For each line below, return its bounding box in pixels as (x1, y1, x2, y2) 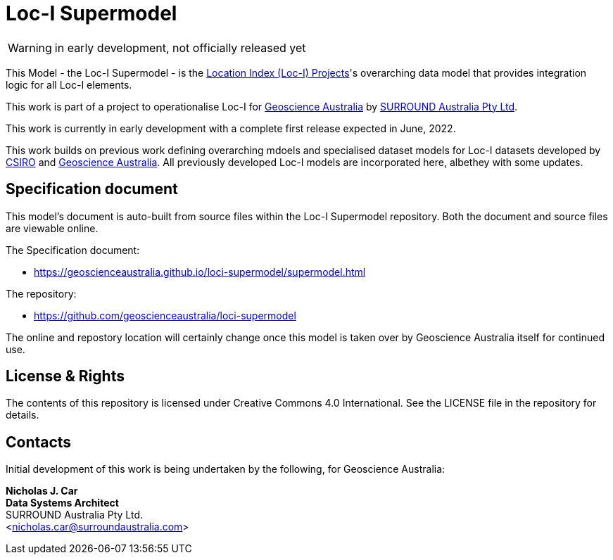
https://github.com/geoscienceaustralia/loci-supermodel (34, 309, 296, 322)
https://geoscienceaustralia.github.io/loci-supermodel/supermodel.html (34, 265, 366, 278)
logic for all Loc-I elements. (6, 78, 132, 91)
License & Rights (6, 367, 125, 386)
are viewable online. (6, 222, 99, 234)
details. (6, 409, 39, 421)
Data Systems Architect (6, 497, 119, 509)
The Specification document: (6, 243, 140, 256)
